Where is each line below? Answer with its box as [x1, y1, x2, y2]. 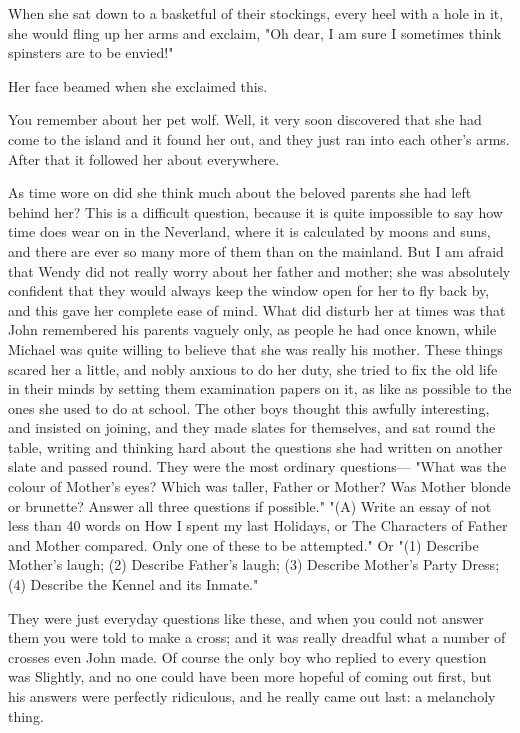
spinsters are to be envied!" [8, 42, 174, 63]
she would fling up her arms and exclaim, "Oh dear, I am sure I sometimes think [8, 22, 502, 43]
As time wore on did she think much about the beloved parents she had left [8, 182, 472, 203]
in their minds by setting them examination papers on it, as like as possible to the [8, 378, 512, 399]
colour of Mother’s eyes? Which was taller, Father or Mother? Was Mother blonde [8, 476, 511, 497]
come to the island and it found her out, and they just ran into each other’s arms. [8, 128, 510, 149]
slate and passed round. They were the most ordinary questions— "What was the [8, 456, 507, 477]
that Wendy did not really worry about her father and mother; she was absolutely [8, 260, 511, 281]
